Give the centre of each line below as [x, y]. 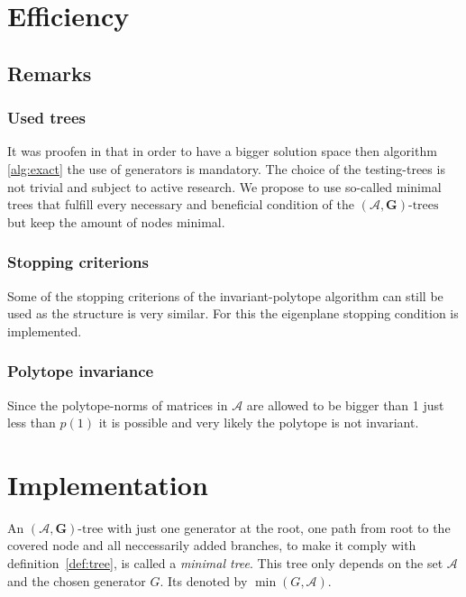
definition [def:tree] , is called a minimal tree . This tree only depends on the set [225, 563]
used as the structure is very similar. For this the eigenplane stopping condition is [233, 313]
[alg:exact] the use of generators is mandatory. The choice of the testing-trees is [226, 168]
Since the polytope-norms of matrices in [118, 404]
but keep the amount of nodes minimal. [116, 221]
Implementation [108, 484]
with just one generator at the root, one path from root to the [279, 527]
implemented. [45, 331]
